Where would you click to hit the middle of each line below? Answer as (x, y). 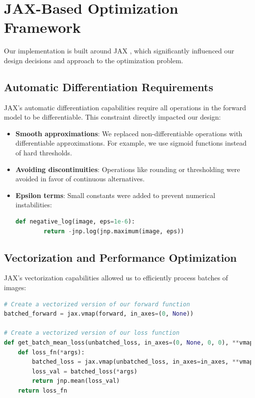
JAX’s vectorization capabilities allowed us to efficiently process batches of (116, 278)
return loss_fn (42, 390)
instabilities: (34, 205)
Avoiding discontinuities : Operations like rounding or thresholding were (128, 169)
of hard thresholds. (44, 153)
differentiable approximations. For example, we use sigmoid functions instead (131, 143)
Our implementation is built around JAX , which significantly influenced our (119, 51)
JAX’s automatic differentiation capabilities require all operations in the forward (125, 107)
